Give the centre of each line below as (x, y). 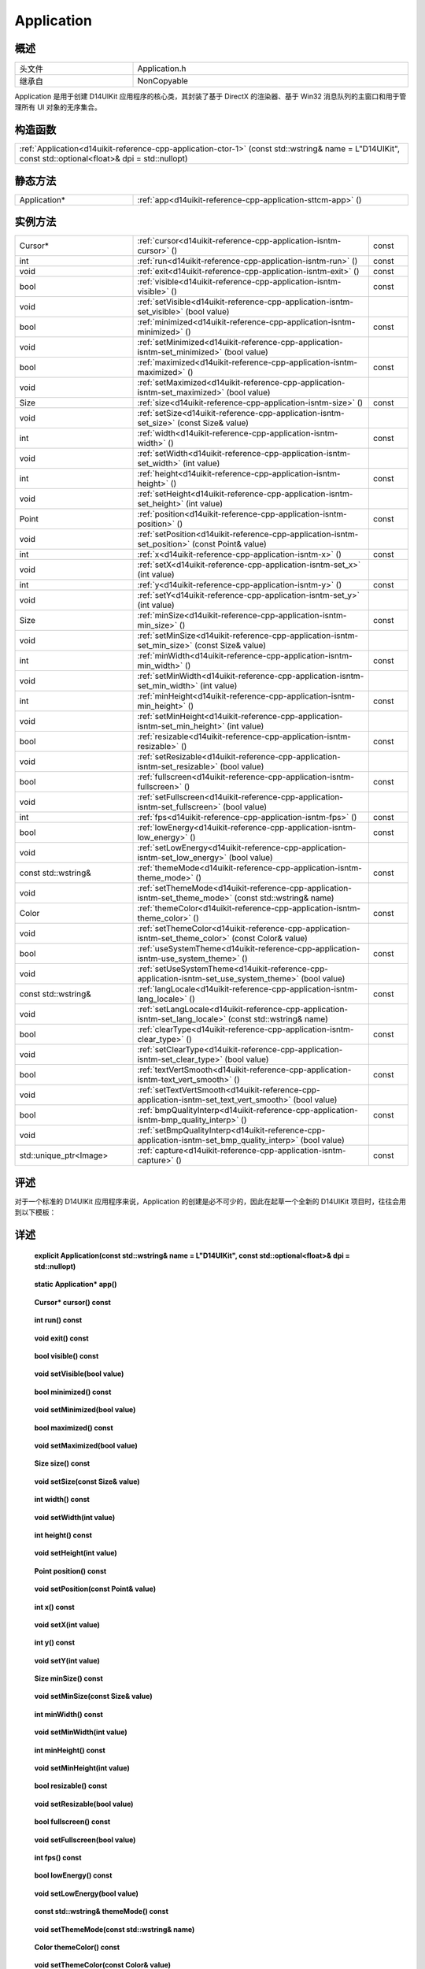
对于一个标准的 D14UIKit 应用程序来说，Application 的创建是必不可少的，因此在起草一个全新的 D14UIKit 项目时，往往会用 (211, 1201)
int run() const (58, 1320)
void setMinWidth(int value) (81, 1732)
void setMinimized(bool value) (85, 1410)
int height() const (63, 1535)
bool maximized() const (74, 1428)
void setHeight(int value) (76, 1553)
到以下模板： (35, 1212)
